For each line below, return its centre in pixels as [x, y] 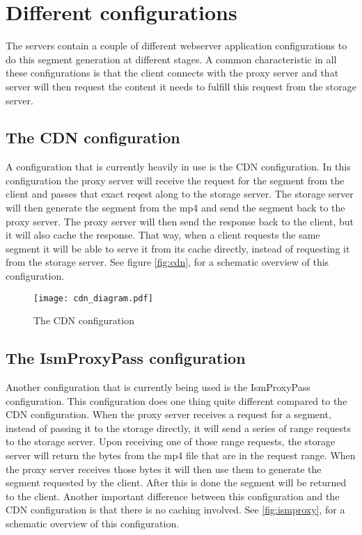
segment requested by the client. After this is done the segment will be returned [176, 482]
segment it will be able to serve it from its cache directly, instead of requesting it [178, 248]
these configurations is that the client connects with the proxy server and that [172, 73]
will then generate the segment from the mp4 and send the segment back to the [175, 208]
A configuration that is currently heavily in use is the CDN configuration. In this [178, 167]
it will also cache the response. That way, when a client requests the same [163, 235]
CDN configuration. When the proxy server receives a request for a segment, [168, 414]
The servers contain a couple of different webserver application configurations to [176, 46]
